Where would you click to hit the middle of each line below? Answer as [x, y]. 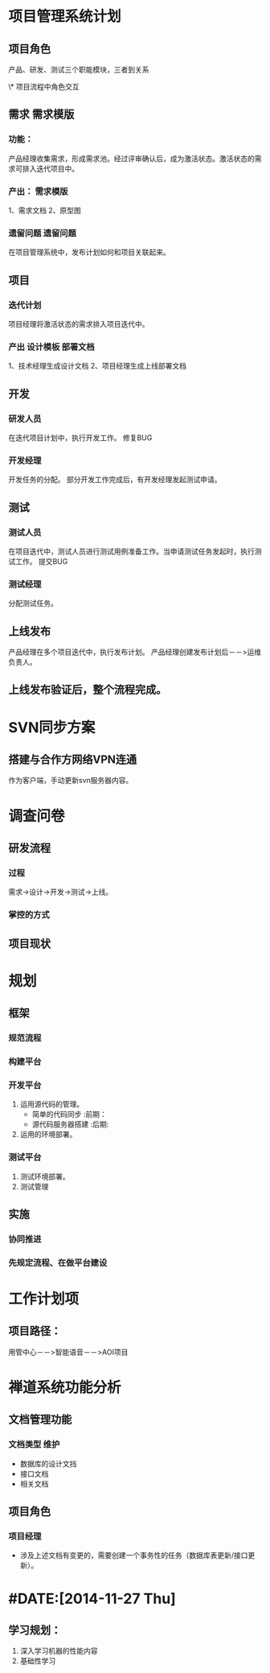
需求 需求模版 [41, 115]
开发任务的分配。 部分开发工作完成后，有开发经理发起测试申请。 [115, 480]
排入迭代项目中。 [50, 168]
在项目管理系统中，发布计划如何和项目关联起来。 [89, 252]
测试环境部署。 [45, 1176]
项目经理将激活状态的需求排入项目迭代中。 [79, 323]
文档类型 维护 [34, 1444]
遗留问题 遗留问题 [42, 233]
